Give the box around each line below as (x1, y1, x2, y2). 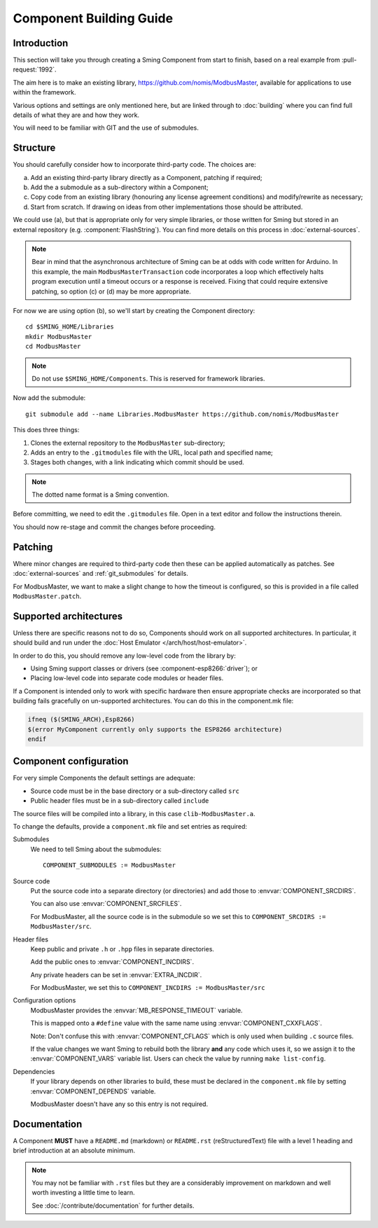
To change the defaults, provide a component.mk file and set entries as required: (13, 822, 248, 831)
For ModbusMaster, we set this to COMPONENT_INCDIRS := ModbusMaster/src (30, 984, 265, 992)
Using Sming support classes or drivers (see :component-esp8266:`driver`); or (30, 664, 258, 672)
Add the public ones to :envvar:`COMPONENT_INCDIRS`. (30, 958, 195, 966)
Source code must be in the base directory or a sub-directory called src (30, 787, 240, 795)
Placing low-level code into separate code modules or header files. (30, 674, 224, 682)
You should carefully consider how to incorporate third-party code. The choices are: (13, 160, 256, 169)
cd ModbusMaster (25, 343, 81, 350)
